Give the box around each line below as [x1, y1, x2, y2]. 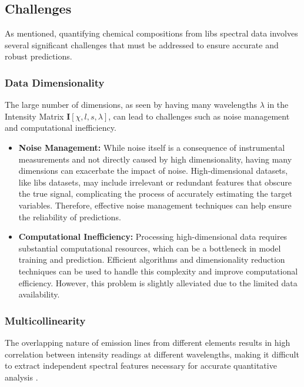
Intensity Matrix [5, 110, 64, 122]
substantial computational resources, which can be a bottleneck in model [18, 242, 281, 254]
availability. [18, 288, 60, 300]
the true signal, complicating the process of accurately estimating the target [18, 187, 292, 200]
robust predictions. [5, 50, 72, 62]
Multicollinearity [5, 313, 86, 328]
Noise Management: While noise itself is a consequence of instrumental [18, 141, 285, 153]
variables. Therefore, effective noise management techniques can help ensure [18, 199, 292, 211]
